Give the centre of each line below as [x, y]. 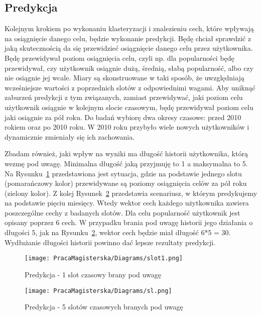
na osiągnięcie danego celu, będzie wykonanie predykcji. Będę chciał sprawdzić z [128, 38]
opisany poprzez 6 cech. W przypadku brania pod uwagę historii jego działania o [129, 222]
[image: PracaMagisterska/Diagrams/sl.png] [98, 291]
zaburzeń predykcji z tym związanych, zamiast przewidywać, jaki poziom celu [124, 97]
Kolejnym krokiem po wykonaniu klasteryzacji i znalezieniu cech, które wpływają [129, 28]
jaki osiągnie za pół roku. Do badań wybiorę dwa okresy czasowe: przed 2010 [123, 117]
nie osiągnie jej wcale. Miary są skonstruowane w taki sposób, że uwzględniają [124, 78]
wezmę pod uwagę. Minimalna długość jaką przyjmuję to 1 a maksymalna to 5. [126, 163]
